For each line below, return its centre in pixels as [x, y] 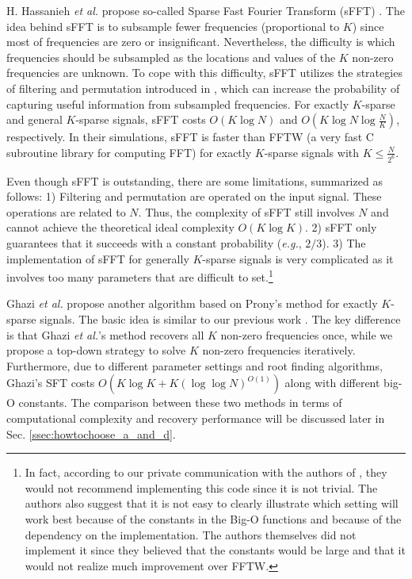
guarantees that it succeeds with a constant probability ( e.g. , [154, 243]
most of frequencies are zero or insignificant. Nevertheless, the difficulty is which [201, 42]
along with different [332, 383]
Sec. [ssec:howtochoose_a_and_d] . [91, 433]
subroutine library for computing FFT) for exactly [129, 152]
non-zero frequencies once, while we [307, 334]
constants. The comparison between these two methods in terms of [180, 403]
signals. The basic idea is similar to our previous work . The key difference [220, 319]
